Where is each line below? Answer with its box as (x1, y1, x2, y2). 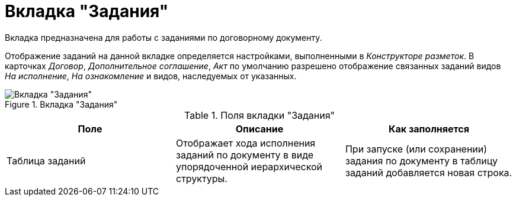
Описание (235, 122, 284, 135)
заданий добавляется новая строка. (345, 166, 512, 179)
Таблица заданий (7, 154, 86, 167)
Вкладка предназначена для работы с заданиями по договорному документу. (5, 32, 322, 43)
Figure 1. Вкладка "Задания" (5, 99, 118, 109)
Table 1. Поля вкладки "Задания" (184, 109, 335, 121)
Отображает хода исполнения (175, 137, 316, 149)
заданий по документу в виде (175, 148, 314, 161)
